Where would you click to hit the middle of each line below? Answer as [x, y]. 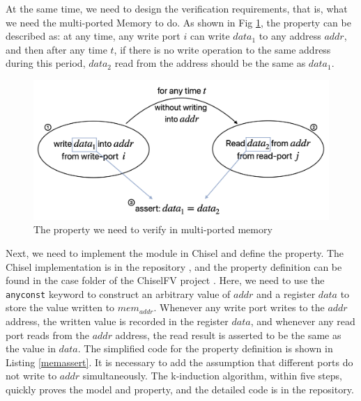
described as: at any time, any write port [93, 36]
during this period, [46, 63]
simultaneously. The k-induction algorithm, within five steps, [212, 376]
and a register [286, 293]
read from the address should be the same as [210, 63]
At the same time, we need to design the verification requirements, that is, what [177, 8]
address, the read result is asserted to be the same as [228, 335]
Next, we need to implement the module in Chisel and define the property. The [175, 252]
